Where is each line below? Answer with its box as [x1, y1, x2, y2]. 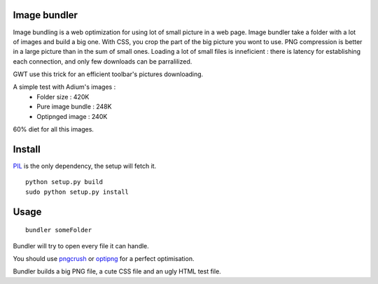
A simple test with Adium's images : [13, 83, 116, 91]
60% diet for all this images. [13, 125, 94, 134]
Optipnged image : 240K [36, 112, 108, 120]
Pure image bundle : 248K [36, 102, 112, 111]
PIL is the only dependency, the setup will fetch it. [13, 162, 157, 170]
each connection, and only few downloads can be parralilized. [13, 57, 192, 66]
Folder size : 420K [36, 92, 90, 101]
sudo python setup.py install [25, 187, 129, 196]
